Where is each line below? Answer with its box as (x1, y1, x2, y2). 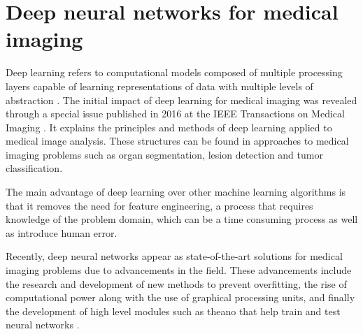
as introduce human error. (6, 225, 118, 240)
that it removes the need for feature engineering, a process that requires (6, 198, 313, 212)
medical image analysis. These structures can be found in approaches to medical (6, 133, 349, 148)
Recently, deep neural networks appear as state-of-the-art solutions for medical (6, 249, 343, 263)
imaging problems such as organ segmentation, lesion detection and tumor (6, 147, 323, 161)
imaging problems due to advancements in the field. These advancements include (6, 263, 352, 277)
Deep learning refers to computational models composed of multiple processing (6, 65, 343, 80)
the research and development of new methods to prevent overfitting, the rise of (6, 276, 347, 291)
